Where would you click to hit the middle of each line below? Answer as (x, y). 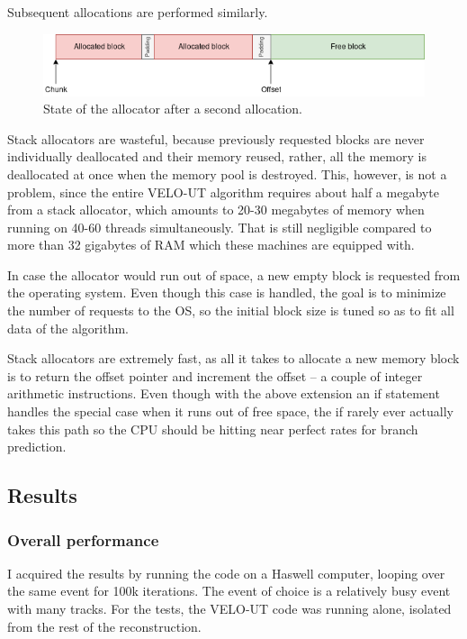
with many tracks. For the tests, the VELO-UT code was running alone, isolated (229, 609)
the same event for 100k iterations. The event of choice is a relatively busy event (229, 591)
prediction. (37, 447)
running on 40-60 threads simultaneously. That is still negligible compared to (220, 227)
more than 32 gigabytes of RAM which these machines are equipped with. (211, 245)
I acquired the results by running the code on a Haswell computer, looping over (226, 573)
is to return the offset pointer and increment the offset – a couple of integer (215, 375)
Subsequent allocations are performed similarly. (138, 12)
